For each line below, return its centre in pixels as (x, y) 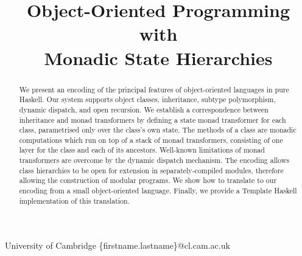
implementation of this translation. (74, 200)
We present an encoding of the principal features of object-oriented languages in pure (154, 89)
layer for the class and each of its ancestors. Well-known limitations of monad (142, 150)
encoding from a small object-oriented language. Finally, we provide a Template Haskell (158, 191)
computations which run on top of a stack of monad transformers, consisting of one (151, 140)
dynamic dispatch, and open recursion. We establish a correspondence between (144, 109)
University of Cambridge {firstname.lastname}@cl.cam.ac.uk (118, 245)
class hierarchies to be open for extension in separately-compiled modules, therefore (151, 170)
